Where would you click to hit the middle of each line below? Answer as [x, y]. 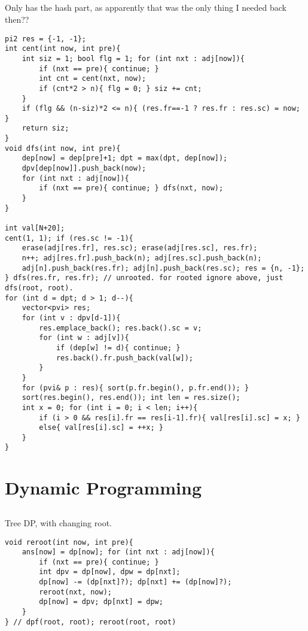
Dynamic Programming [103, 488]
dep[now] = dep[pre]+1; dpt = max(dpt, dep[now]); [125, 158]
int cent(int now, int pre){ [63, 49]
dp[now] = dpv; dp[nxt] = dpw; [101, 602]
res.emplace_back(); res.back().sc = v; [121, 328]
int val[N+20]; [35, 228]
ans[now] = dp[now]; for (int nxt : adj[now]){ [118, 552]
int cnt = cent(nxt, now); [93, 79]
